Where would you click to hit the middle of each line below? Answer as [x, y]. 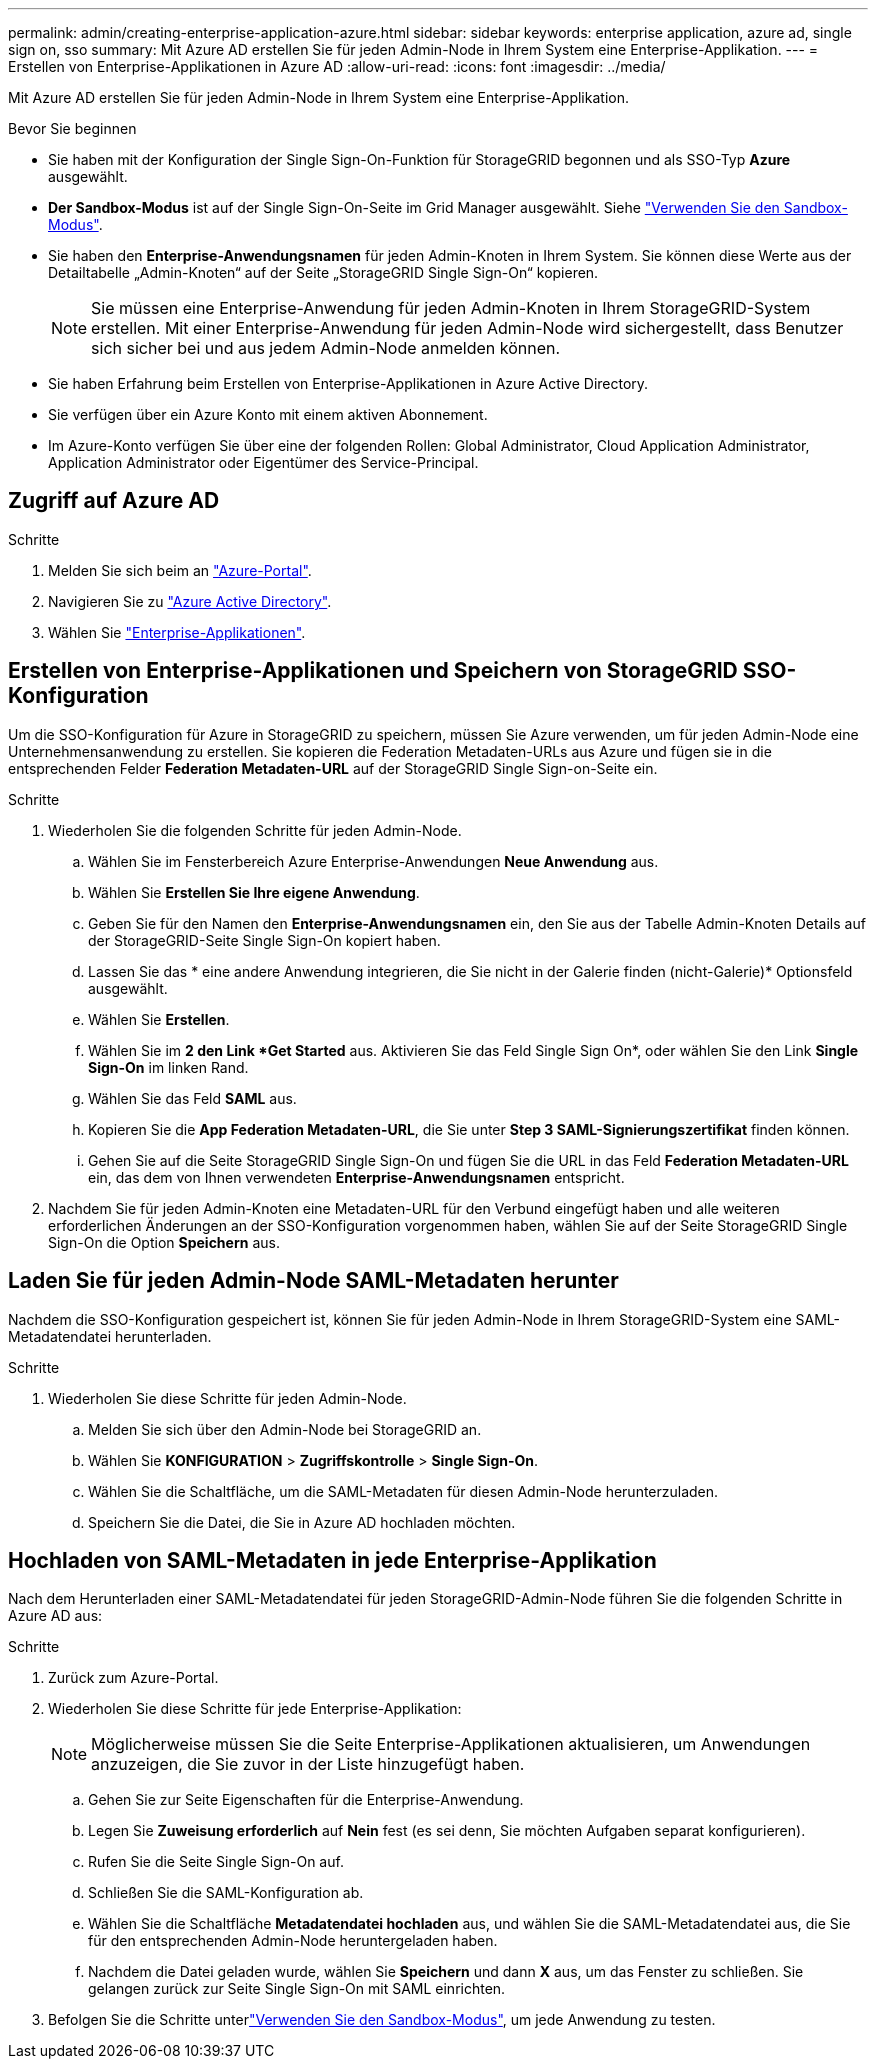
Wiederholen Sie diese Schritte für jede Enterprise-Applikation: [255, 1709]
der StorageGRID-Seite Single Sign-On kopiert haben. [264, 940]
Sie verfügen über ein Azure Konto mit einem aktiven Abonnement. [268, 414]
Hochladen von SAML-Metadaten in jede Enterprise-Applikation [332, 1560]
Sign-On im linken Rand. [168, 1067]
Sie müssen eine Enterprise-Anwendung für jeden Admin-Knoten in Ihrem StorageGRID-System [451, 308]
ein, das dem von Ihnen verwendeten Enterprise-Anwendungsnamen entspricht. [356, 1177]
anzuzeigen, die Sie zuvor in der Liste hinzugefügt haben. [308, 1764]
